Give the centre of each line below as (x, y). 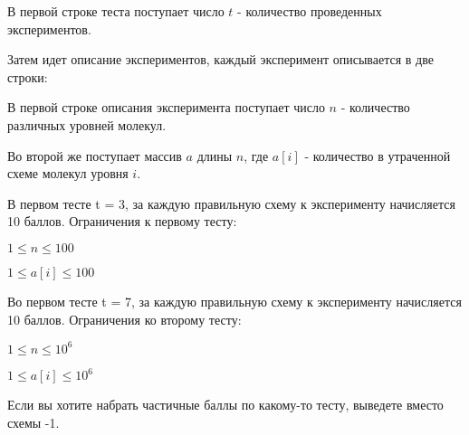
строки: (28, 76)
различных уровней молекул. (87, 124)
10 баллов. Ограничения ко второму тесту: (124, 319)
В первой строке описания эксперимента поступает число (166, 107)
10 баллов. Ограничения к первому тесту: (122, 221)
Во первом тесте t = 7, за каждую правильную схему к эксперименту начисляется (234, 301)
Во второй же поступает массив (95, 155)
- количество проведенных (310, 11)
